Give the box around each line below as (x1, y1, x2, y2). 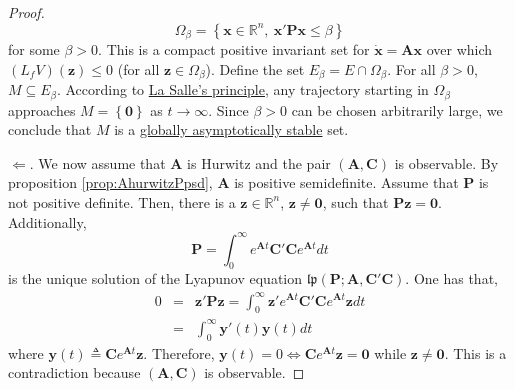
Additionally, (8, 211, 87, 232)
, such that (322, 191, 389, 212)
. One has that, (405, 268, 498, 289)
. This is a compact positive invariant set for (98, 39, 370, 60)
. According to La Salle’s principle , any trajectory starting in (56, 79, 429, 100)
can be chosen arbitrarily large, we (291, 99, 503, 120)
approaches (8, 99, 76, 120)
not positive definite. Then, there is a (8, 191, 236, 212)
